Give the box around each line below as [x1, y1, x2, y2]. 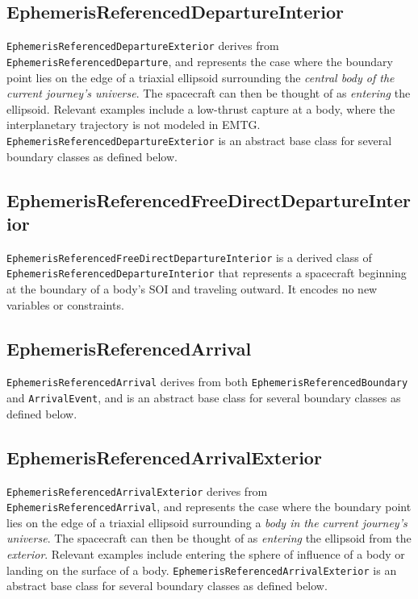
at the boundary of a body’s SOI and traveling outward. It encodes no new [6, 281, 378, 297]
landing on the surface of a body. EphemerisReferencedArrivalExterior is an [6, 561, 397, 578]
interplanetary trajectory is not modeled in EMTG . [6, 116, 261, 133]
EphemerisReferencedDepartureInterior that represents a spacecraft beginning [6, 264, 407, 281]
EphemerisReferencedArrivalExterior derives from [6, 482, 268, 499]
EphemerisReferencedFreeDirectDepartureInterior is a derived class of [6, 248, 372, 265]
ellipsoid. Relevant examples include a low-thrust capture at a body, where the [6, 100, 395, 117]
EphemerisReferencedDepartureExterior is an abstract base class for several [6, 131, 392, 148]
